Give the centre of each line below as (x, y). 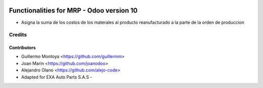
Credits (18, 35)
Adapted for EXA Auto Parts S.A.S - (57, 77)
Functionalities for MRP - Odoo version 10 (73, 10)
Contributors (22, 48)
